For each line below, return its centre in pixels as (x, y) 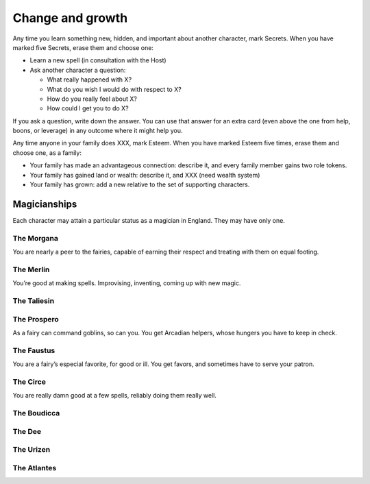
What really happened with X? (89, 80)
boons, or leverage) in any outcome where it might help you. (98, 131)
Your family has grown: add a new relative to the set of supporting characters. (140, 184)
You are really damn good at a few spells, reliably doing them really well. (115, 396)
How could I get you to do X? (88, 108)
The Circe (29, 382)
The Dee (27, 431)
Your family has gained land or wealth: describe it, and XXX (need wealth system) (145, 175)
